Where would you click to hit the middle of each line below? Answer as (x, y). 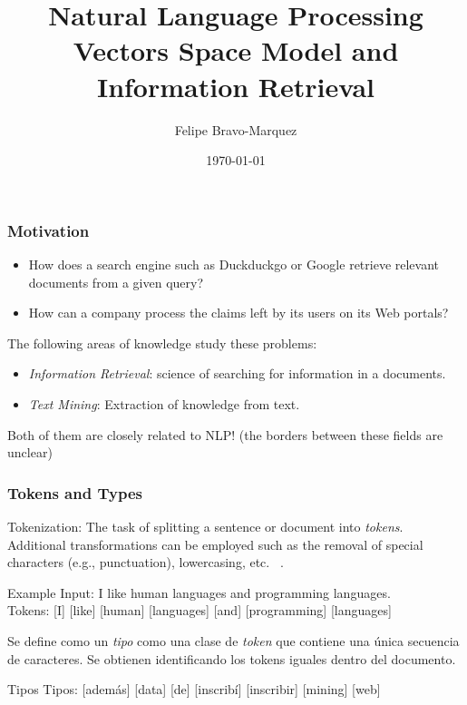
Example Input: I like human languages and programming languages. (199, 592)
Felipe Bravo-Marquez (236, 129)
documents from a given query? (116, 282)
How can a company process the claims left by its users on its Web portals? (238, 313)
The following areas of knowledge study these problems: (162, 343)
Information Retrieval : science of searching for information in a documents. (237, 373)
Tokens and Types (75, 492)
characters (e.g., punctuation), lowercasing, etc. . (146, 562)
